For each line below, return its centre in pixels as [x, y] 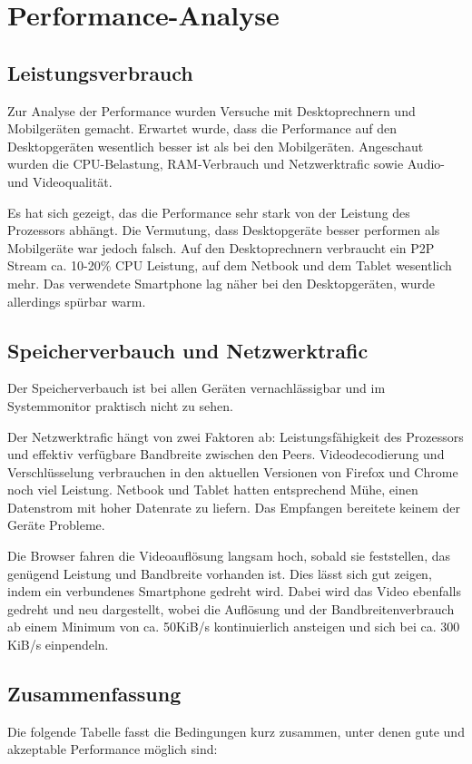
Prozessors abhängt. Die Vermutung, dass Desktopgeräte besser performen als [224, 230]
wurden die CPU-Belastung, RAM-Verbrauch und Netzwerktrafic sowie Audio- [226, 164]
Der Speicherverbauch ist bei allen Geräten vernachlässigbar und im [197, 388]
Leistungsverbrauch [100, 72]
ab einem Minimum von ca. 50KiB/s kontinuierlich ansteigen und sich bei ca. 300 [234, 627]
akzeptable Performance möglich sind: [113, 749]
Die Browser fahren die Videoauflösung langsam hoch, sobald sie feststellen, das [229, 556]
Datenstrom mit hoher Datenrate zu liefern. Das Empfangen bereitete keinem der [234, 507]
